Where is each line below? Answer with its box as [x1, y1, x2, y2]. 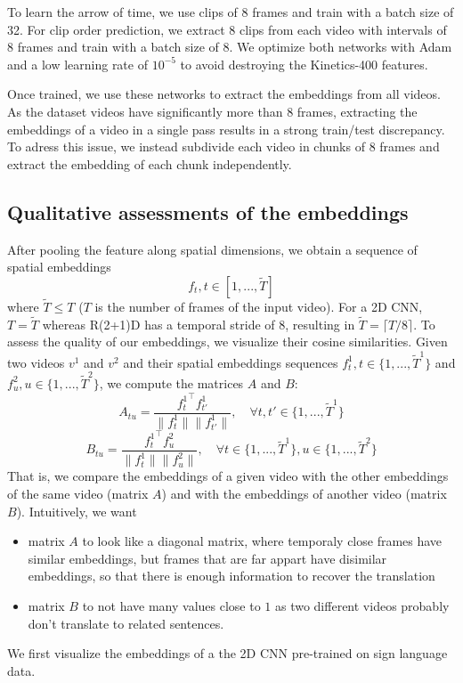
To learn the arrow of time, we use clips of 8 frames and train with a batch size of [7, 3, 454, 20]
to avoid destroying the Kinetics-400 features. [180, 54, 428, 73]
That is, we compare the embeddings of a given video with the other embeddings [7, 467, 449, 485]
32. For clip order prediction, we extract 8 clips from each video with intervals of [7, 20, 447, 38]
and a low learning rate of [7, 54, 148, 73]
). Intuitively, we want [16, 501, 137, 520]
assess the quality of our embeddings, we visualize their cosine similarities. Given [7, 332, 448, 351]
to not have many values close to [82, 596, 261, 614]
